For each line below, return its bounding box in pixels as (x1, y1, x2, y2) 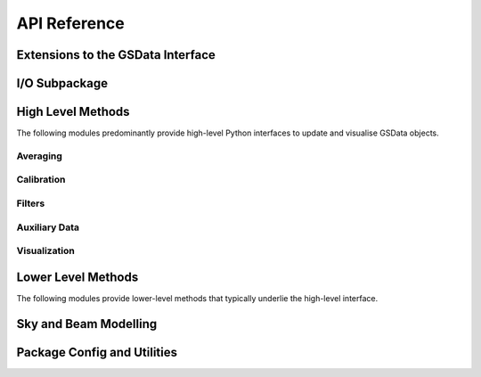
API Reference (16, 13, 125, 33)
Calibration (16, 174, 66, 186)
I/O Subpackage (16, 76, 109, 91)
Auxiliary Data (16, 221, 80, 234)
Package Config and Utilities (16, 344, 178, 360)
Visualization (16, 245, 75, 258)
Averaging (16, 150, 62, 162)
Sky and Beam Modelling (16, 316, 158, 332)
